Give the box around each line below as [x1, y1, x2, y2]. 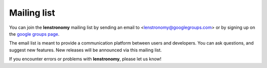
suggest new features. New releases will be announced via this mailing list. [9, 47, 162, 53]
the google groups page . [9, 31, 59, 37]
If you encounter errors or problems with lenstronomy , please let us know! [9, 56, 162, 62]
